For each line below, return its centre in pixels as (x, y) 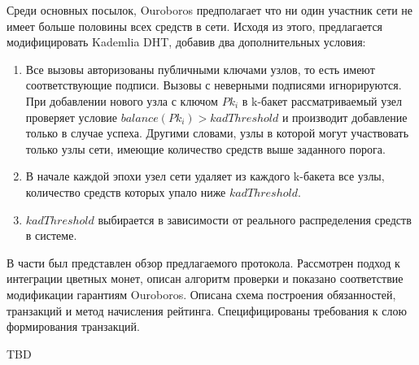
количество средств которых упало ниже (126, 191)
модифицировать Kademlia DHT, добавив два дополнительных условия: (186, 42)
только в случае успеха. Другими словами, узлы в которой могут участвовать (217, 133)
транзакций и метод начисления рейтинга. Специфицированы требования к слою (207, 310)
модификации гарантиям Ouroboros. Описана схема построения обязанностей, (201, 294)
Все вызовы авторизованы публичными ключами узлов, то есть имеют (200, 69)
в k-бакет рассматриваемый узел (322, 100)
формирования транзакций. (73, 326)
